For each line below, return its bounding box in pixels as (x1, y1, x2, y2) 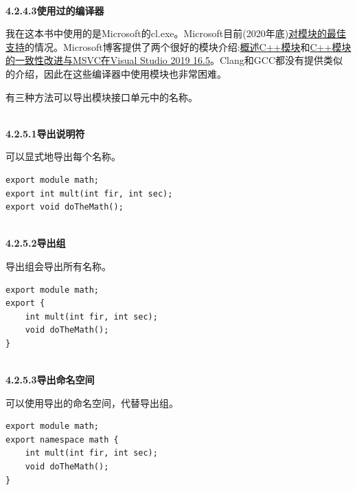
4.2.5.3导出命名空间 (5, 372, 95, 387)
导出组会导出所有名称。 (5, 258, 111, 273)
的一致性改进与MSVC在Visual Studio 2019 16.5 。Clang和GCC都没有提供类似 (5, 53, 343, 67)
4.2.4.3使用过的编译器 (5, 3, 104, 17)
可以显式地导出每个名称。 (5, 149, 121, 164)
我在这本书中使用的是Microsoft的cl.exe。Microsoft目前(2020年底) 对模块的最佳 (5, 26, 347, 41)
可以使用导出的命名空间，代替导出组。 (5, 395, 178, 410)
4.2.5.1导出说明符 (5, 126, 85, 140)
